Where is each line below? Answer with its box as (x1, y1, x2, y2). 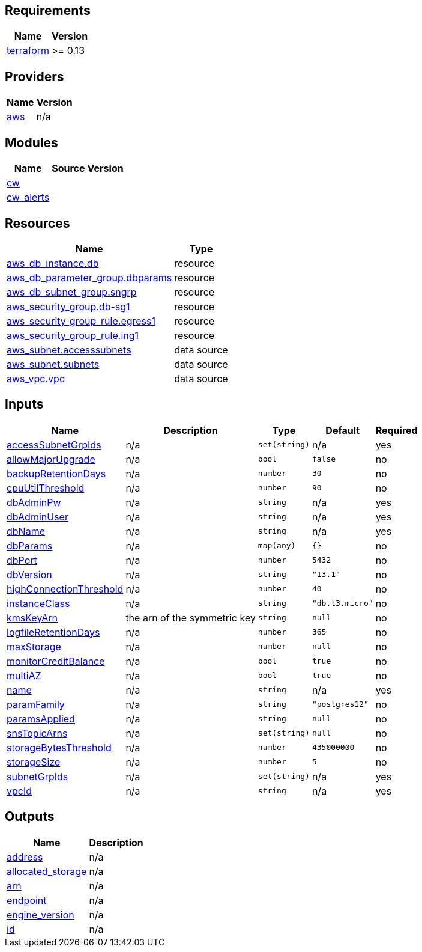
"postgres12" (312, 700, 369, 709)
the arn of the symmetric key (125, 611, 256, 624)
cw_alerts (7, 191, 50, 204)
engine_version (7, 908, 74, 921)
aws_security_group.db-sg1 (7, 300, 130, 313)
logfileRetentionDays (7, 626, 100, 638)
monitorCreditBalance (7, 654, 105, 667)
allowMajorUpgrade (7, 453, 95, 465)
